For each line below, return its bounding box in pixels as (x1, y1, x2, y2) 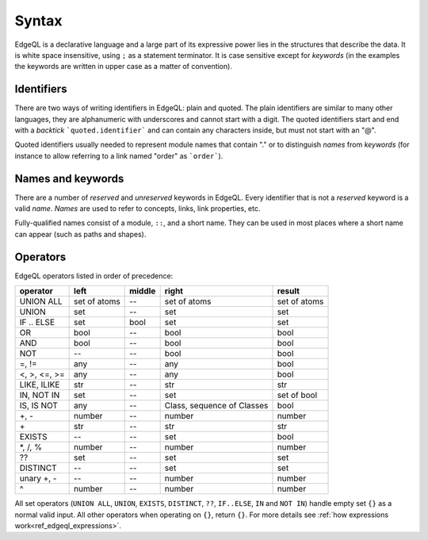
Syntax (14, 12, 63, 29)
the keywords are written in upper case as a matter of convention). (14, 62, 233, 71)
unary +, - (19, 473, 57, 484)
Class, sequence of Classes (164, 400, 269, 412)
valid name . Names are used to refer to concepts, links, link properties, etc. (14, 204, 261, 213)
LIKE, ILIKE (19, 379, 60, 390)
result (277, 285, 300, 297)
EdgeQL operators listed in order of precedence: (14, 270, 174, 281)
